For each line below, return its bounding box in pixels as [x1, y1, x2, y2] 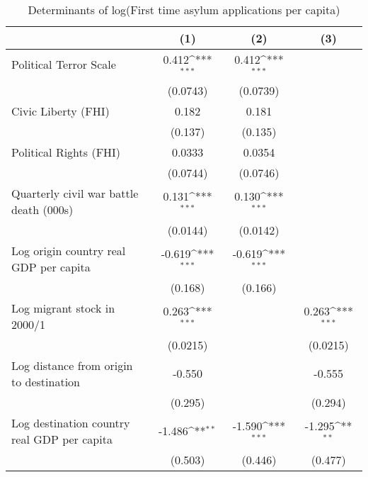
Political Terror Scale [11, 56, 116, 73]
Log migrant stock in [11, 299, 115, 316]
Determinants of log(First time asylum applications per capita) [28, 1, 340, 18]
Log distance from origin [11, 357, 133, 374]
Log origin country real [11, 242, 126, 259]
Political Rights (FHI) [11, 143, 121, 160]
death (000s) [11, 201, 74, 218]
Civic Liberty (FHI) [11, 102, 110, 119]
